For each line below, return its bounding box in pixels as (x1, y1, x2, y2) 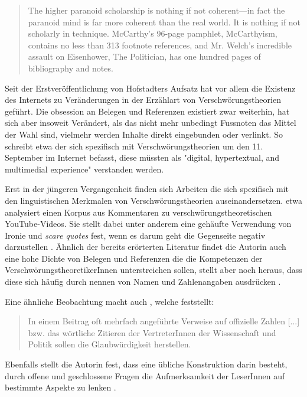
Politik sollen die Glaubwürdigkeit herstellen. (28, 338, 191, 350)
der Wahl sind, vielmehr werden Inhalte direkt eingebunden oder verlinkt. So (5, 128, 283, 140)
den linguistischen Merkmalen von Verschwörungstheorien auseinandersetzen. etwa (5, 194, 302, 206)
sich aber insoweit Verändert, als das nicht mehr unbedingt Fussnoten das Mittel (5, 116, 296, 129)
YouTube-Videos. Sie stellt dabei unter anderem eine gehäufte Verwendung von (5, 217, 292, 230)
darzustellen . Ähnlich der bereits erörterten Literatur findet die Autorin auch (5, 240, 286, 253)
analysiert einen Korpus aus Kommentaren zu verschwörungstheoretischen (5, 206, 272, 218)
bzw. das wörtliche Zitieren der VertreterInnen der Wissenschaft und (28, 326, 276, 339)
